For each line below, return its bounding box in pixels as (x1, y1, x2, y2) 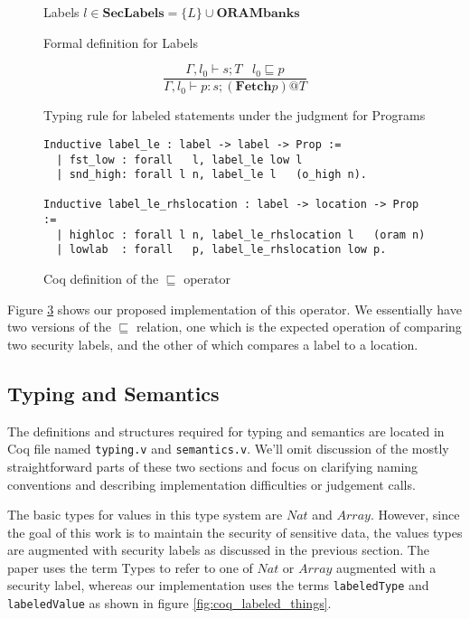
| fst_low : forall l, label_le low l (56, 153, 303, 166)
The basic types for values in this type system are (7, 505, 283, 524)
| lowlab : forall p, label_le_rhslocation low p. (56, 243, 387, 257)
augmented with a (336, 558, 437, 577)
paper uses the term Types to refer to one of (7, 558, 253, 577)
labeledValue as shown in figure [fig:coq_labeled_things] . (7, 594, 332, 613)
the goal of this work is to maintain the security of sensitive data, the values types (7, 522, 463, 541)
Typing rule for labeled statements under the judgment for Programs (43, 106, 426, 125)
